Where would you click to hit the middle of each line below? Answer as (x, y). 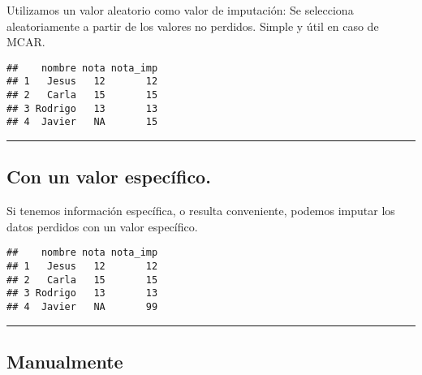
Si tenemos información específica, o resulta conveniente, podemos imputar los (201, 211)
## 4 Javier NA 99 (82, 307)
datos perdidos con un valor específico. (102, 226)
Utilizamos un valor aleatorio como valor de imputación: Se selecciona (180, 10)
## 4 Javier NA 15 (82, 122)
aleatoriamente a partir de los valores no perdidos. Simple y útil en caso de (193, 26)
